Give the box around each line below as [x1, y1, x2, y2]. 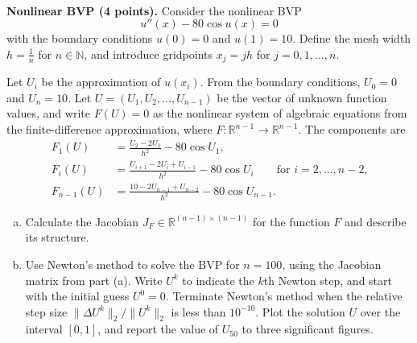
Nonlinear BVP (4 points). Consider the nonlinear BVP [6, 2, 302, 19]
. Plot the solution [255, 303, 345, 320]
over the [360, 303, 401, 320]
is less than [171, 303, 226, 320]
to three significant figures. [242, 320, 374, 337]
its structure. [25, 229, 89, 246]
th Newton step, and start [263, 271, 392, 288]
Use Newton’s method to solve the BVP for [25, 255, 240, 272]
